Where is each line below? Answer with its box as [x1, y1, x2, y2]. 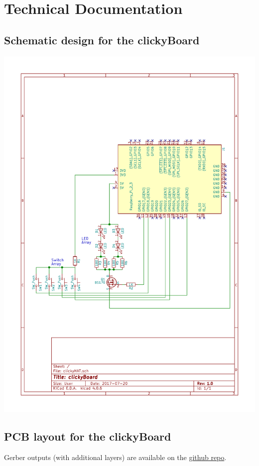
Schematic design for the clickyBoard [4, 32, 200, 47]
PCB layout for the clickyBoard [4, 429, 171, 444]
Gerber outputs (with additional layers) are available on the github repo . [4, 452, 227, 463]
